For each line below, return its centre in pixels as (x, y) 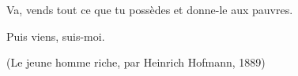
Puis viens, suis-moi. (56, 36)
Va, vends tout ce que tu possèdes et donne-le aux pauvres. (150, 9)
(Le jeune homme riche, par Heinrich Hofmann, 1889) (136, 62)
